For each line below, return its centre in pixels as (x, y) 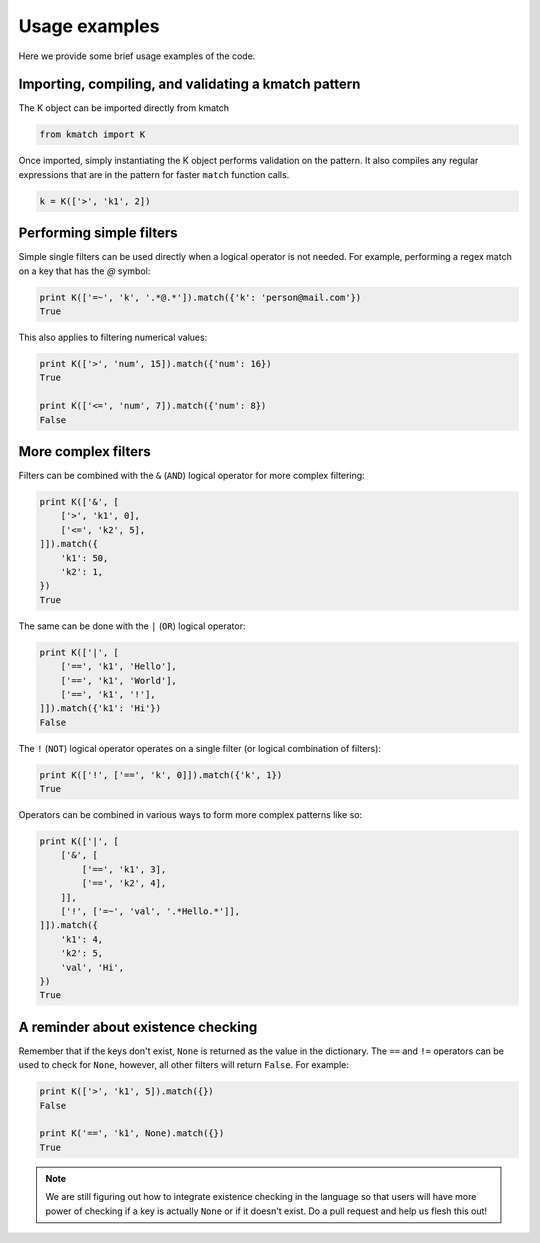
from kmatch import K (92, 134)
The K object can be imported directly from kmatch (124, 108)
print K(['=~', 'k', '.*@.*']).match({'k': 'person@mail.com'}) (200, 297)
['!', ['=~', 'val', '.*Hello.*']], (150, 911)
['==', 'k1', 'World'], (118, 680)
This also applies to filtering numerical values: (113, 337)
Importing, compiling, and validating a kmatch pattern (189, 84)
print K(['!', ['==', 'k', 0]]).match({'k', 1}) (161, 774)
